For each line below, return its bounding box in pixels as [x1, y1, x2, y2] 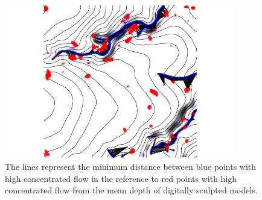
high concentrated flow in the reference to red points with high [5, 172, 237, 184]
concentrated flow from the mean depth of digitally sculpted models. [5, 184, 258, 196]
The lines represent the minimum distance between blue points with [5, 160, 257, 172]
